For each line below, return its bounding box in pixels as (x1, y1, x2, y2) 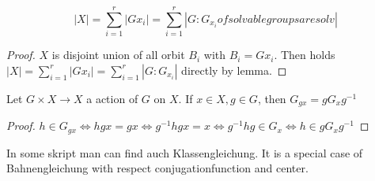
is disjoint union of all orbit (51, 46, 185, 63)
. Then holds (274, 46, 335, 63)
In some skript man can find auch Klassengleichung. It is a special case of (6, 144, 363, 161)
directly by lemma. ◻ (181, 61, 287, 78)
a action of (86, 90, 138, 106)
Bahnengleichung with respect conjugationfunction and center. (6, 160, 309, 176)
